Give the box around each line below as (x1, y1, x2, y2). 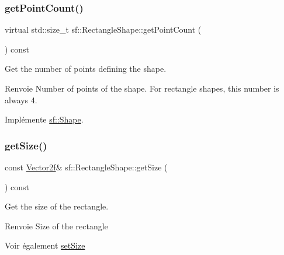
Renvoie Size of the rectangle (5, 219, 108, 232)
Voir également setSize (5, 239, 85, 251)
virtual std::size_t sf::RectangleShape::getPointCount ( (5, 23, 202, 36)
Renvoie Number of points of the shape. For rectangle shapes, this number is (5, 82, 279, 94)
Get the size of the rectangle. (5, 200, 109, 212)
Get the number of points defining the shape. (5, 62, 167, 75)
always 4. (5, 93, 37, 106)
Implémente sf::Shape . (5, 113, 84, 125)
